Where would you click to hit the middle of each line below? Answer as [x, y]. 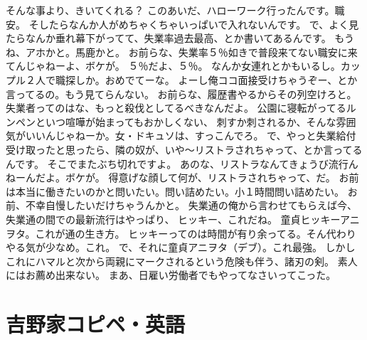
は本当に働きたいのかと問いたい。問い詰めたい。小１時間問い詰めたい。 [175, 191]
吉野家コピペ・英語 [96, 324]
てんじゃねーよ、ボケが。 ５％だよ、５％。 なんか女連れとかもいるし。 [173, 66]
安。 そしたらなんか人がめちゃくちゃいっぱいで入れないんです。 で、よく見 [182, 24]
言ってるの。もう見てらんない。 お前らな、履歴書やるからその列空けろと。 [181, 94]
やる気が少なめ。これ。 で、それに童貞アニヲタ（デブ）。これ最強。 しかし [181, 247]
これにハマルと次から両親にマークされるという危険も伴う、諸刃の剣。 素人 [182, 261]
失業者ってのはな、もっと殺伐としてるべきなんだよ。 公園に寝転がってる [176, 108]
